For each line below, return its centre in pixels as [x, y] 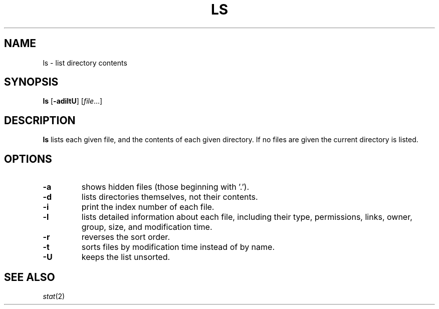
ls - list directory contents [85, 63]
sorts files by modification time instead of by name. [178, 247]
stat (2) [54, 296]
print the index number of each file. [148, 207]
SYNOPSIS [31, 82]
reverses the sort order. [126, 237]
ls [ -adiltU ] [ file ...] [73, 101]
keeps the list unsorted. [126, 257]
